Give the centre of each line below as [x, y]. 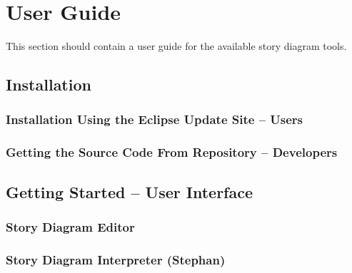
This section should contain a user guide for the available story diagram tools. [176, 46]
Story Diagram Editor [70, 226]
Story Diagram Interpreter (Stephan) [116, 259]
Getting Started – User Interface [129, 191]
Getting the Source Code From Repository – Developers [172, 152]
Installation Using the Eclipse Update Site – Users [155, 119]
